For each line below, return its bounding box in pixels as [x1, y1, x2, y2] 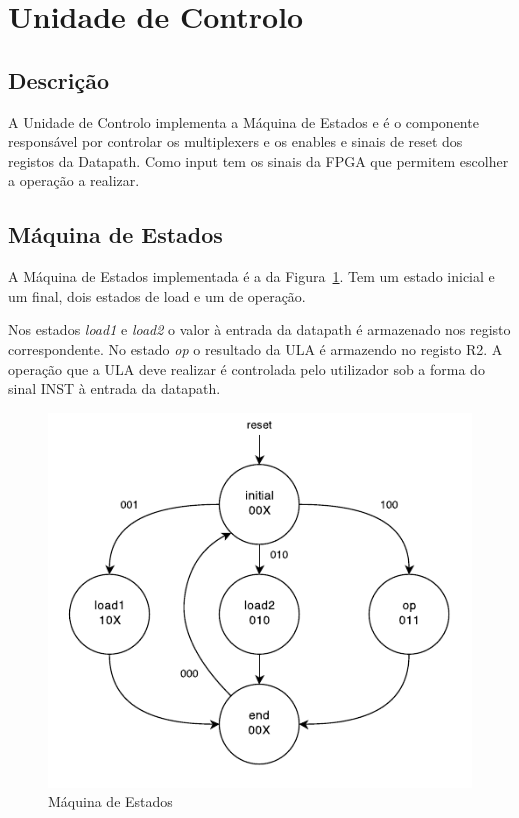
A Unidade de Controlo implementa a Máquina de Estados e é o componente [8, 111, 479, 132]
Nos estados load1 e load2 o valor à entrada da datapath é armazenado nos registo [8, 319, 511, 340]
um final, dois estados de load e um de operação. [8, 285, 306, 306]
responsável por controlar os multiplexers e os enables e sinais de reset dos [8, 131, 463, 152]
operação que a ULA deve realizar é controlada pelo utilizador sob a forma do [8, 358, 485, 379]
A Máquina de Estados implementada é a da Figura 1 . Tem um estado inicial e [8, 266, 495, 287]
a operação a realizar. [8, 170, 140, 191]
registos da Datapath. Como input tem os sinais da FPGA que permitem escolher [8, 150, 509, 171]
